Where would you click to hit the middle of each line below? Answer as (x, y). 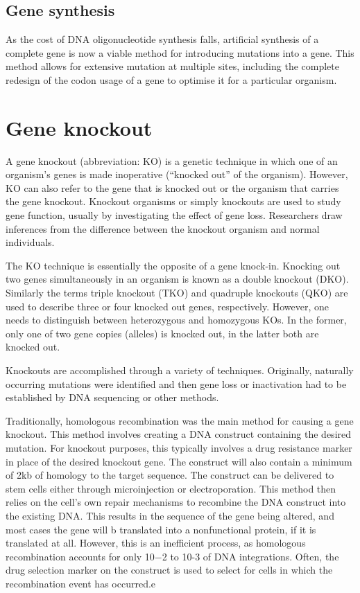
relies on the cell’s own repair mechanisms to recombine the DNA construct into (176, 502)
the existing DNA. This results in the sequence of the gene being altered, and (170, 515)
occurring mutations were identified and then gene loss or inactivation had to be (176, 383)
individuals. (30, 242)
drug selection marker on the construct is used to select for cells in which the (169, 570)
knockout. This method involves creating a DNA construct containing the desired (179, 434)
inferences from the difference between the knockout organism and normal (163, 228)
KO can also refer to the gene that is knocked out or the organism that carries (172, 187)
